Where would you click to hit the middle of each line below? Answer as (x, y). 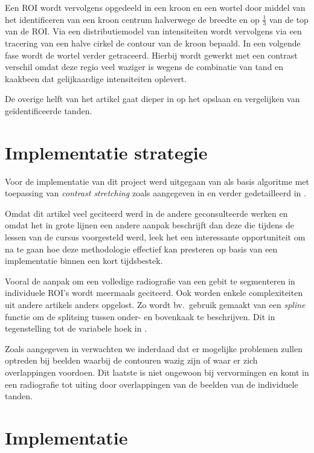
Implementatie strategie (106, 152)
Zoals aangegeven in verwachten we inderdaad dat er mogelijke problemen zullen (154, 348)
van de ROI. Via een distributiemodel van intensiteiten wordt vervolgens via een (153, 31)
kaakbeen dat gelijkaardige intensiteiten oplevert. (96, 78)
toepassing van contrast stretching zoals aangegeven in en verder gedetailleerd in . (155, 193)
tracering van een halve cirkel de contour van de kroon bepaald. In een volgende (153, 43)
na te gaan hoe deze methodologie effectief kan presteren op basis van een (141, 249)
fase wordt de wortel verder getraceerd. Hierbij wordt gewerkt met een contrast (151, 55)
